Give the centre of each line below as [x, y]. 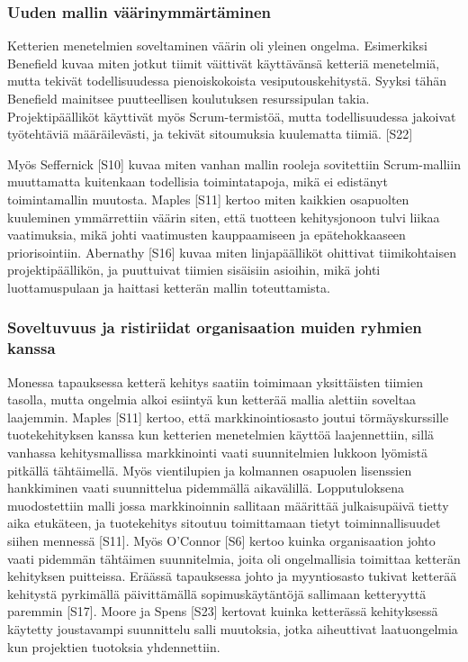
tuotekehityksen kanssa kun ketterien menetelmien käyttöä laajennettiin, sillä [221, 435]
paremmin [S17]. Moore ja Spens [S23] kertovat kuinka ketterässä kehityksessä [223, 611]
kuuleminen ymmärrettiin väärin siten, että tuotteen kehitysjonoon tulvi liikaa [224, 217]
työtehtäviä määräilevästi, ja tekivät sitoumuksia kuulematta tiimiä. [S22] [210, 134]
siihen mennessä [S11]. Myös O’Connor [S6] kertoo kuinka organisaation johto [221, 541]
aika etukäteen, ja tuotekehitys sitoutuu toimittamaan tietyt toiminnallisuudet [224, 523]
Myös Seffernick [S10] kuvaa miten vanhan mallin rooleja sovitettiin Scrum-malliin [234, 163]
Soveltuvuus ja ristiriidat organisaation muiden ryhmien [215, 327]
